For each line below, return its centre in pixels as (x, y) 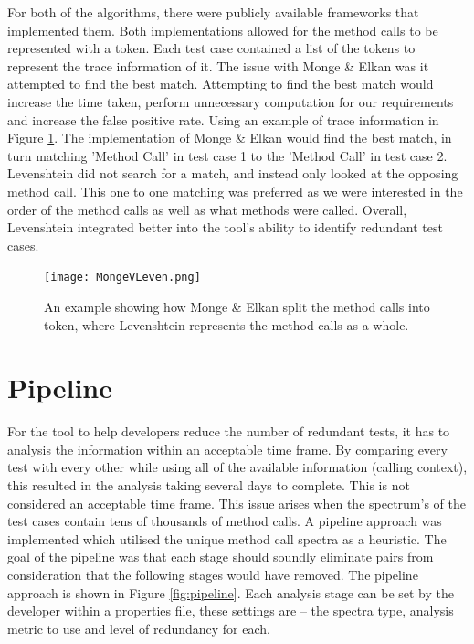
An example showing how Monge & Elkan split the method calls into (237, 306)
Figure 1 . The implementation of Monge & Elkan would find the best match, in (230, 138)
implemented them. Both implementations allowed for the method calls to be (223, 30)
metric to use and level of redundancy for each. (139, 628)
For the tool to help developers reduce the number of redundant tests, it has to (229, 431)
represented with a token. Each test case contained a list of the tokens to (211, 48)
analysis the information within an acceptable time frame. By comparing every (227, 449)
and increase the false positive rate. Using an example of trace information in (223, 119)
